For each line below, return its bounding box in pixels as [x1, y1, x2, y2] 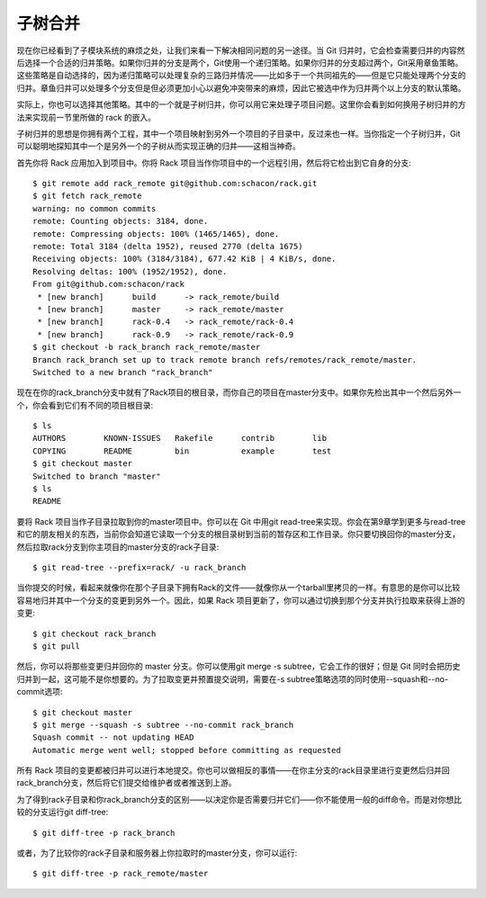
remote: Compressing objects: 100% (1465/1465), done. [32, 229, 280, 238]
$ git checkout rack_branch [32, 628, 157, 639]
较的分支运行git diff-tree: [16, 806, 109, 818]
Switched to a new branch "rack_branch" [32, 367, 213, 377]
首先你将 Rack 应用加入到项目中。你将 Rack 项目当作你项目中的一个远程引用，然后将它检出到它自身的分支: [16, 157, 411, 168]
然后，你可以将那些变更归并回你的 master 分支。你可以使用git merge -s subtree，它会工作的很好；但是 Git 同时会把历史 [16, 661, 461, 672]
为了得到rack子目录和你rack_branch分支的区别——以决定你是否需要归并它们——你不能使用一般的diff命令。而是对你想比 [16, 794, 463, 804]
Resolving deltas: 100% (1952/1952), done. [32, 266, 228, 276]
